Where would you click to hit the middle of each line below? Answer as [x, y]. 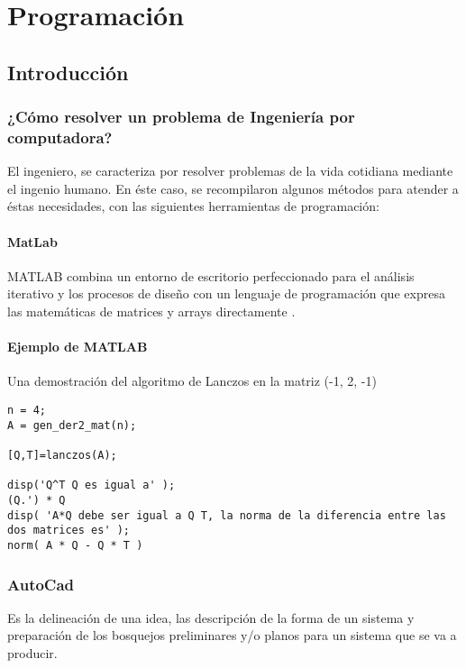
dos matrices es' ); [69, 531]
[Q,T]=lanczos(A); [62, 456]
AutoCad [41, 584]
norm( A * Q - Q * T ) [75, 545]
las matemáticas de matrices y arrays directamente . [151, 311]
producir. [32, 653]
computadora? [60, 137]
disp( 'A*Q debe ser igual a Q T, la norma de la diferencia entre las [227, 515]
